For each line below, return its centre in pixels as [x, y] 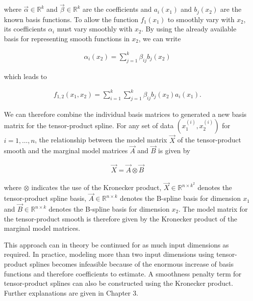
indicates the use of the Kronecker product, [97, 187]
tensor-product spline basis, [45, 198]
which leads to [25, 76]
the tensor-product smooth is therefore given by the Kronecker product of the [121, 218]
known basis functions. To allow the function [71, 19]
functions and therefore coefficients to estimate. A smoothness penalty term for [123, 273]
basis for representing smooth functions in [67, 38]
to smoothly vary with [201, 19]
